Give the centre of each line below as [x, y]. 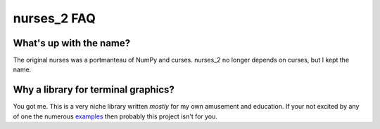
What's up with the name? [72, 43]
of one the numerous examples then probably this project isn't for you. [115, 116]
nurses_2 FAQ [55, 18]
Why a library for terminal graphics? [94, 90]
